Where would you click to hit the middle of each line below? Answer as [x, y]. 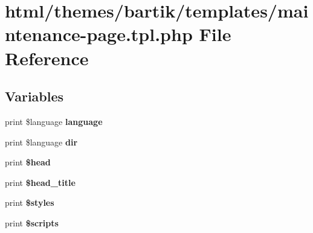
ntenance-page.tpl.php [99, 34]
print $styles [30, 203]
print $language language [54, 121]
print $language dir [41, 142]
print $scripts [32, 222]
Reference [47, 58]
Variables [34, 96]
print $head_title [40, 182]
